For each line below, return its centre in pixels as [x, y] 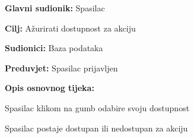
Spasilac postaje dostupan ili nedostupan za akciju [96, 128]
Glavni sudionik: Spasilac [55, 8]
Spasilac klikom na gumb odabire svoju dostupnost [97, 107]
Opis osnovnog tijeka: [50, 88]
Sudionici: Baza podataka [54, 48]
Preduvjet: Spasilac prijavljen [61, 68]
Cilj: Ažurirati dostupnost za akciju [70, 28]
